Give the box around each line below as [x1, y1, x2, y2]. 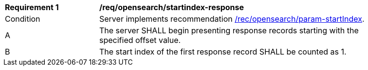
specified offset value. [99, 35, 181, 45]
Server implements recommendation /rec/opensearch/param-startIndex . [99, 14, 365, 24]
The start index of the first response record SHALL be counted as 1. [99, 47, 347, 56]
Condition [5, 14, 40, 24]
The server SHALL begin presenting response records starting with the [99, 26, 359, 35]
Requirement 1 [5, 2, 59, 12]
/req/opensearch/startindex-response [99, 2, 244, 12]
